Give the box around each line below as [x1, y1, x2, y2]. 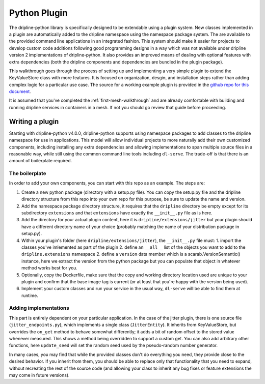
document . [9, 89, 31, 94]
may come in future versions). [9, 372, 70, 378]
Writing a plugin [9, 117, 59, 125]
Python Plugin [9, 7, 68, 18]
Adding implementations [9, 305, 70, 312]
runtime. [21, 293, 39, 298]
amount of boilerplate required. [9, 158, 72, 164]
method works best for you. [21, 265, 78, 271]
